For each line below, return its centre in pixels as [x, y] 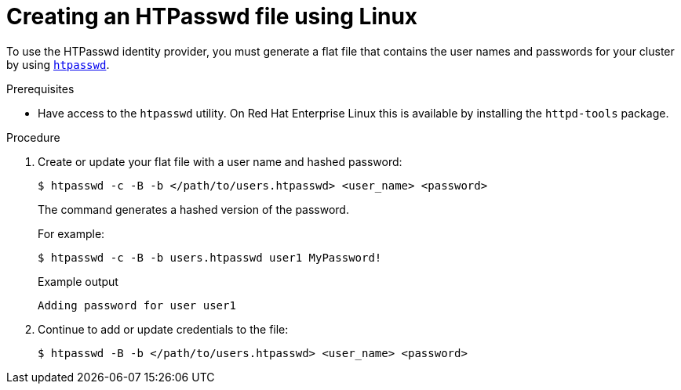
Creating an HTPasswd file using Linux [212, 16]
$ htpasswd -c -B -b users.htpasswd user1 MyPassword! [210, 257]
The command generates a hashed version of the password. [193, 209]
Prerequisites [40, 88]
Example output [78, 281]
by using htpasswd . [58, 64]
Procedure [33, 137]
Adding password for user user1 [137, 305]
